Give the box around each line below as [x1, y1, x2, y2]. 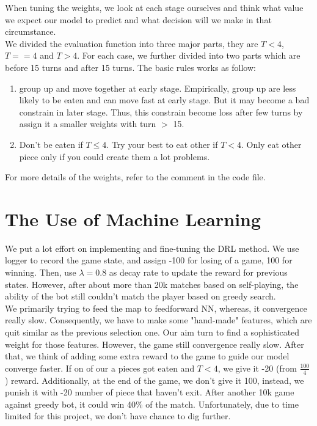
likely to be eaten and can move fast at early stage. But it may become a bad [19, 94, 310, 106]
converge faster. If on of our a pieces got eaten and [5, 361, 195, 374]
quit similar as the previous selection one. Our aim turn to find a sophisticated [5, 326, 300, 338]
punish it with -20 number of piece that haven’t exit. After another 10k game [5, 386, 294, 398]
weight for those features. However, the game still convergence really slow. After [5, 337, 304, 350]
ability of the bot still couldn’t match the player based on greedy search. [5, 290, 276, 303]
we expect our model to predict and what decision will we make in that [5, 13, 272, 26]
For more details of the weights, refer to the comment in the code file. [5, 171, 266, 183]
